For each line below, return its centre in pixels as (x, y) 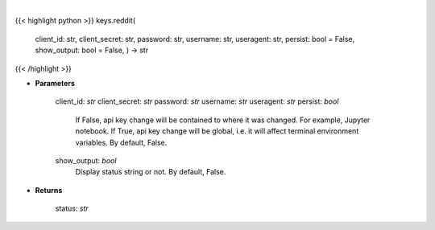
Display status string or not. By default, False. (151, 172)
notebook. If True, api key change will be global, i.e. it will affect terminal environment (217, 131)
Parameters (55, 83)
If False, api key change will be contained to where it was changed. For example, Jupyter (223, 120)
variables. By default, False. (121, 142)
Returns (49, 190)
